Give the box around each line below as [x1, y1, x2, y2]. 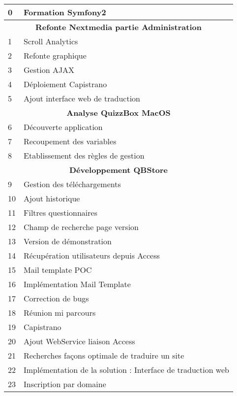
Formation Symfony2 [24, 6, 106, 18]
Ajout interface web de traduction [24, 93, 141, 104]
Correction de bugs [24, 293, 89, 304]
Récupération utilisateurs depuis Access [24, 250, 160, 261]
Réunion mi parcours [24, 307, 96, 318]
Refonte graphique [24, 50, 87, 61]
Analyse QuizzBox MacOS [66, 107, 171, 118]
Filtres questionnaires [24, 207, 97, 218]
